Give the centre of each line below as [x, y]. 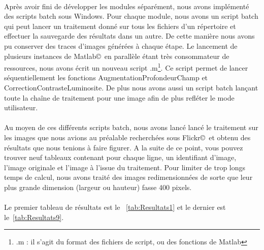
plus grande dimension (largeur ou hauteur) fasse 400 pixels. [98, 187]
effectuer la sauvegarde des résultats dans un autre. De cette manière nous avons [129, 36]
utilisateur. [21, 107]
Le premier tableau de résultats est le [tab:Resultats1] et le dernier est [115, 207]
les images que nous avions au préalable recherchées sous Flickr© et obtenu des [127, 137]
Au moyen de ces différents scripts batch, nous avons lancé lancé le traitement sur [131, 127]
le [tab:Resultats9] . [34, 217]
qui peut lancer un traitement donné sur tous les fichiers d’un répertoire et [120, 26]
